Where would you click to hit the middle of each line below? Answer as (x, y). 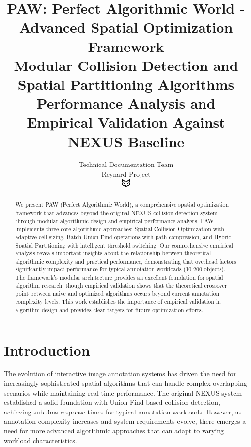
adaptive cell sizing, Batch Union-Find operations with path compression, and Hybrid (124, 237)
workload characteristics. (40, 440)
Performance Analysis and (126, 103)
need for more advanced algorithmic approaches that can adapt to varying (114, 430)
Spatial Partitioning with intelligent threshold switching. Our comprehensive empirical (124, 245)
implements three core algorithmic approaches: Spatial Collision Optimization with (120, 229)
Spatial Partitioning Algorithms (126, 84)
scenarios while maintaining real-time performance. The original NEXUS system (123, 392)
